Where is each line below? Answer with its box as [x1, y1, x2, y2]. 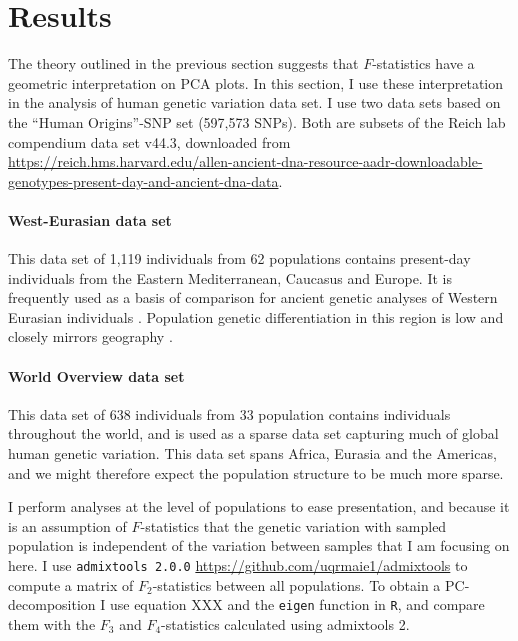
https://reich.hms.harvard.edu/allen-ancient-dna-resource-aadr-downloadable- [8, 151, 483, 172]
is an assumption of [8, 515, 127, 536]
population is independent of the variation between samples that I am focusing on [8, 535, 510, 556]
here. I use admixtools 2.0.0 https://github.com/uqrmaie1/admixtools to [8, 555, 468, 575]
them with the [8, 613, 96, 634]
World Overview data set [8, 365, 185, 386]
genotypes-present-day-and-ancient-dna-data [8, 170, 279, 191]
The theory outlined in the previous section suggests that [8, 53, 359, 74]
